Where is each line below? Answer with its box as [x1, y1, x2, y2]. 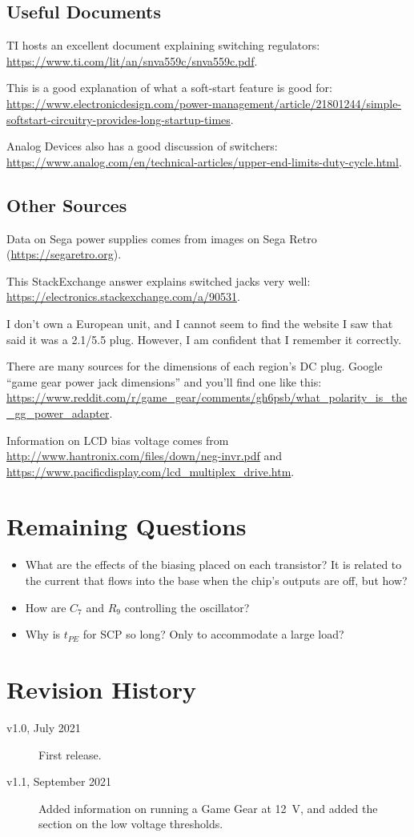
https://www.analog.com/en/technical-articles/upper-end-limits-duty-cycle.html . [6, 153, 402, 170]
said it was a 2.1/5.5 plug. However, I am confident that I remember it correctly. [6, 330, 402, 347]
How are [25, 599, 66, 615]
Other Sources [6, 192, 127, 217]
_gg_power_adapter [6, 404, 110, 421]
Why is [25, 626, 61, 643]
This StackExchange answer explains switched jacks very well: [6, 272, 311, 289]
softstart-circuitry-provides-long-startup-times [6, 110, 231, 127]
